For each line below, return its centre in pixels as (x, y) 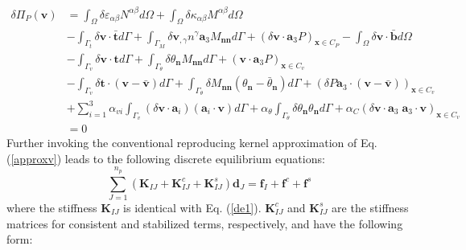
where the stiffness (52, 207)
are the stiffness (370, 207)
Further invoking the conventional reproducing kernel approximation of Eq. (192, 143)
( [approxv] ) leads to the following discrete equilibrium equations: (166, 158)
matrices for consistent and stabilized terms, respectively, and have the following (205, 223)
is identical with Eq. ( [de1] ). (192, 207)
